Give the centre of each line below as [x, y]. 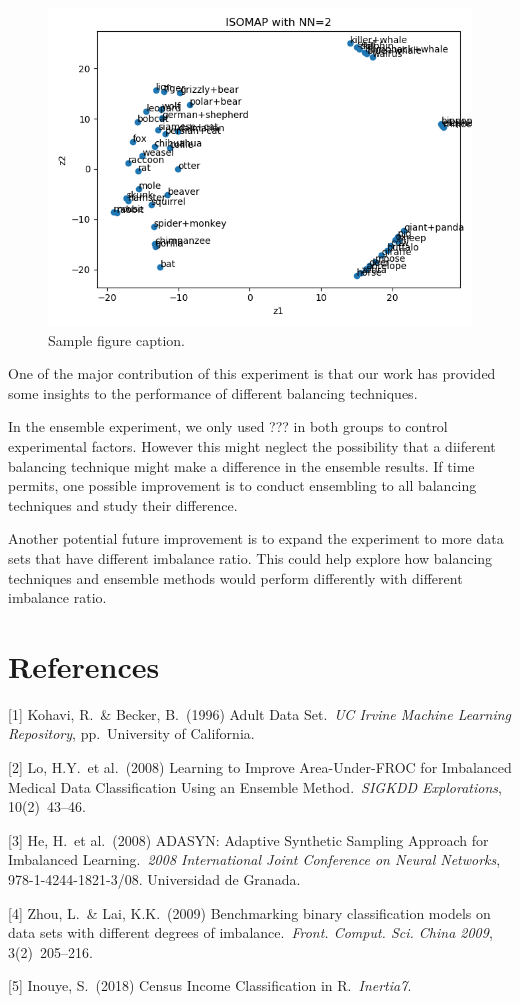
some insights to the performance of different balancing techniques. [213, 392]
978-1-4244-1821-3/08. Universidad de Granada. [154, 879]
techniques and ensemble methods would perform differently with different [235, 577]
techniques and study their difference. [123, 504]
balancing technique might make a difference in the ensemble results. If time [241, 465]
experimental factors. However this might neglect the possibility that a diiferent [252, 445]
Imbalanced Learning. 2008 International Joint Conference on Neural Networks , [254, 859]
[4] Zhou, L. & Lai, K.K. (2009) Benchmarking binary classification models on [249, 912]
